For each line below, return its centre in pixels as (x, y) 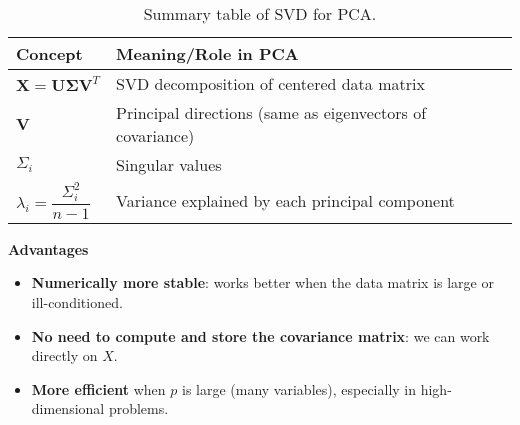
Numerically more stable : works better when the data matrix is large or (262, 282)
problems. (138, 408)
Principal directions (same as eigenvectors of (271, 112)
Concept (49, 53)
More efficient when (98, 388)
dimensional (68, 408)
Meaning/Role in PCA (207, 53)
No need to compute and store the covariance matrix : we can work (260, 335)
